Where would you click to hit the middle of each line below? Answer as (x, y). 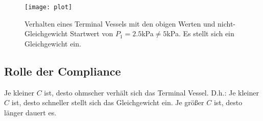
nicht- (227, 23)
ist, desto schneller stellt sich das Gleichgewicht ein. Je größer (108, 102)
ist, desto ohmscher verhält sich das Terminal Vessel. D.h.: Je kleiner (151, 92)
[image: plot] (49, 7)
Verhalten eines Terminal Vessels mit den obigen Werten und (120, 23)
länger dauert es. (30, 112)
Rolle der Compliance (63, 71)
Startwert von (92, 33)
